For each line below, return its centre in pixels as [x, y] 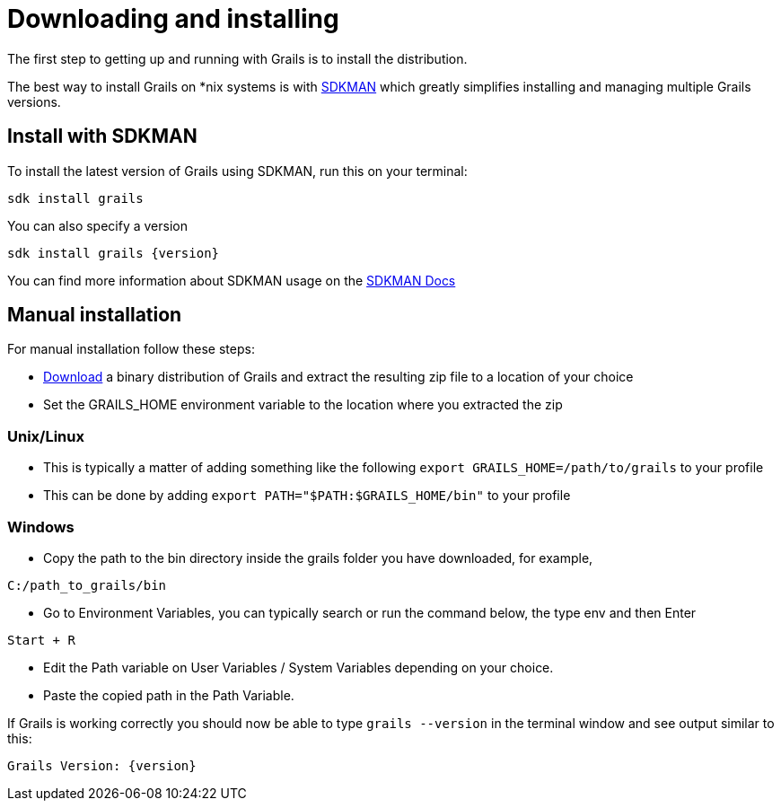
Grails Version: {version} [102, 765]
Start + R [41, 640]
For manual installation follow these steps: [131, 349]
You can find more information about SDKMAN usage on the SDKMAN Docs [232, 280]
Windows [41, 527]
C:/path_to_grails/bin [87, 585]
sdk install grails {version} [114, 253]
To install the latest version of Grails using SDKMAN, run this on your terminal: [237, 171]
